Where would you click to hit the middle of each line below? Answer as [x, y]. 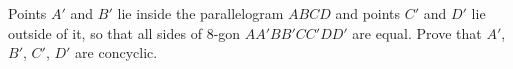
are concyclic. [116, 52]
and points [368, 13]
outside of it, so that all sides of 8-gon [124, 32]
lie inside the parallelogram [200, 13]
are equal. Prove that [417, 32]
